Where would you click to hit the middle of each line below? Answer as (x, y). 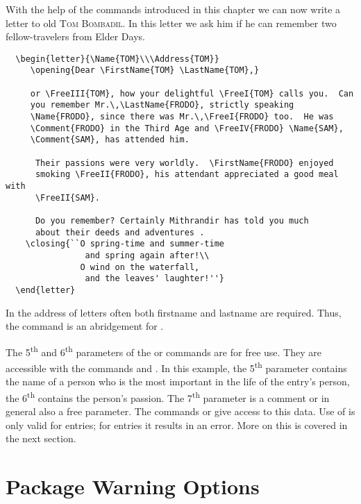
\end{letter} (45, 290)
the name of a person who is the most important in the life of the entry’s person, (178, 381)
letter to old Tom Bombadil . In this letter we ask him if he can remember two (171, 23)
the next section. (41, 438)
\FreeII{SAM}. (68, 198)
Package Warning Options (133, 486)
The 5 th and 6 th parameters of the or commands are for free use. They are (163, 351)
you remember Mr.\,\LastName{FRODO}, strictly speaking (162, 105)
